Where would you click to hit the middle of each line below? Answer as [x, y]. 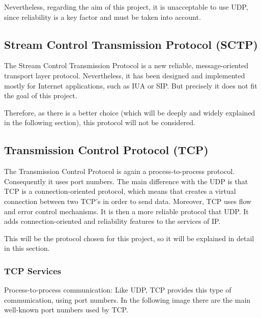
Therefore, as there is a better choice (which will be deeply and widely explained [130, 112]
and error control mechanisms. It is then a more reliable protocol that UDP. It [126, 211]
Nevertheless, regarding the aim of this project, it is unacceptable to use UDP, [126, 7]
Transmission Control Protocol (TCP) [106, 150]
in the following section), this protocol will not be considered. [100, 122]
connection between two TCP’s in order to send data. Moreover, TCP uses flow [128, 201]
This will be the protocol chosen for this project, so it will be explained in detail [129, 238]
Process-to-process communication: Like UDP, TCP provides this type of [118, 290]
